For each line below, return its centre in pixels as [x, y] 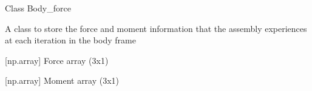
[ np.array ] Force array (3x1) [57, 60]
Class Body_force [38, 8]
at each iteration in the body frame [70, 40]
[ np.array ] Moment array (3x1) [62, 80]
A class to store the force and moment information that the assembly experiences [156, 28]
